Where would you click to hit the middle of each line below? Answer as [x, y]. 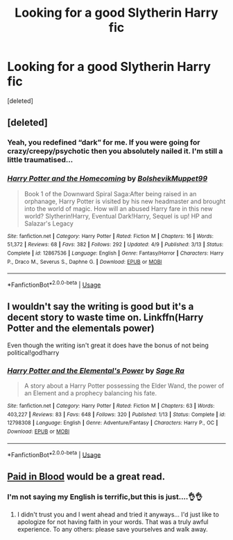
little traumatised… [40, 160]
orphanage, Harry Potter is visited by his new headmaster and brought [125, 201]
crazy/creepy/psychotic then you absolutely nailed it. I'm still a [115, 151]
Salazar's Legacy [49, 223]
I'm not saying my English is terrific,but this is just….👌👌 [105, 497]
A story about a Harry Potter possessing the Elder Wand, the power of [124, 386]
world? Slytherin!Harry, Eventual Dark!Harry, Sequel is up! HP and [118, 216]
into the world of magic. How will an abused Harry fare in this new [118, 208]
